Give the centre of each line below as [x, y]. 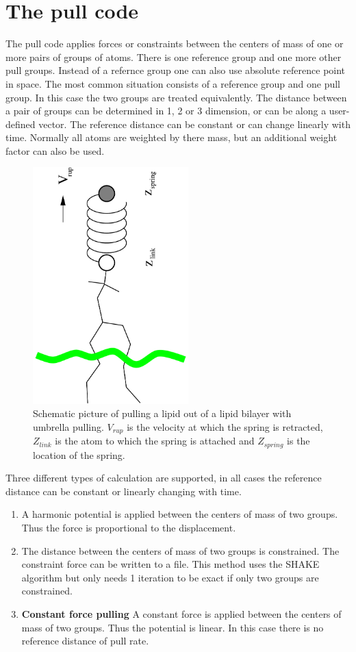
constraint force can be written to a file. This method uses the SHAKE [170, 564]
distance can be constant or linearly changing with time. [124, 491]
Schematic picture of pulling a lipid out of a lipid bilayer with [162, 413]
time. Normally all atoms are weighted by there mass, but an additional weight [171, 137]
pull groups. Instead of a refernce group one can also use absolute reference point [176, 70]
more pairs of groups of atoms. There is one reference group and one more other [174, 57]
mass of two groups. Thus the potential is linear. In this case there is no [173, 627]
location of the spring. [79, 454]
